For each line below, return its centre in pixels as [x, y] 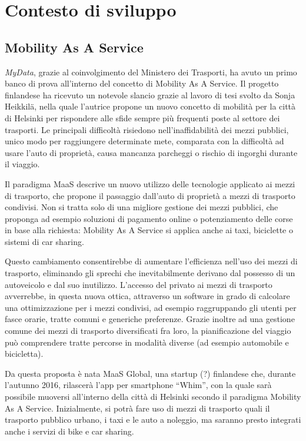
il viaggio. [22, 164]
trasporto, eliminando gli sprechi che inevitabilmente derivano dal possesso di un [150, 273]
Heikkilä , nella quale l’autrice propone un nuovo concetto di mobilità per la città [150, 106]
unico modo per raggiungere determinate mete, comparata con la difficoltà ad [144, 141]
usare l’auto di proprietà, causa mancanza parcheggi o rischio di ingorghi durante [151, 152]
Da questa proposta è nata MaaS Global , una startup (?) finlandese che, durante [150, 373]
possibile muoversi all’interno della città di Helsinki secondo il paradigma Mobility [153, 397]
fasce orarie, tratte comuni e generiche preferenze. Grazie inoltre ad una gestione [150, 319]
